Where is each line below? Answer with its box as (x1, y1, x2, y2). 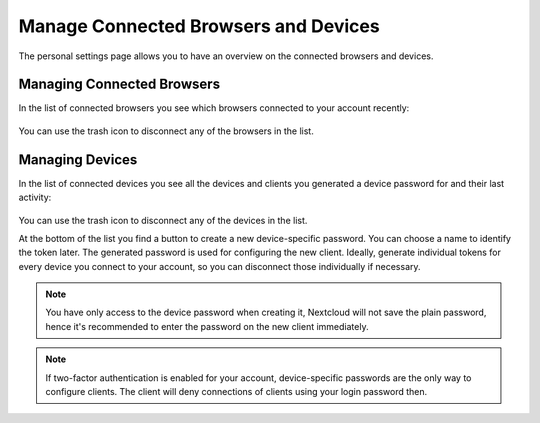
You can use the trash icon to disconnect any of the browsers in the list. (18, 125, 314, 137)
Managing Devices (18, 151, 138, 168)
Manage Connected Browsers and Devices (18, 15, 380, 37)
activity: (18, 191, 52, 204)
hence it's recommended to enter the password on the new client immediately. (45, 320, 369, 332)
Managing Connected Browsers (18, 76, 220, 93)
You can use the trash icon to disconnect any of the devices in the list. (18, 214, 308, 226)
